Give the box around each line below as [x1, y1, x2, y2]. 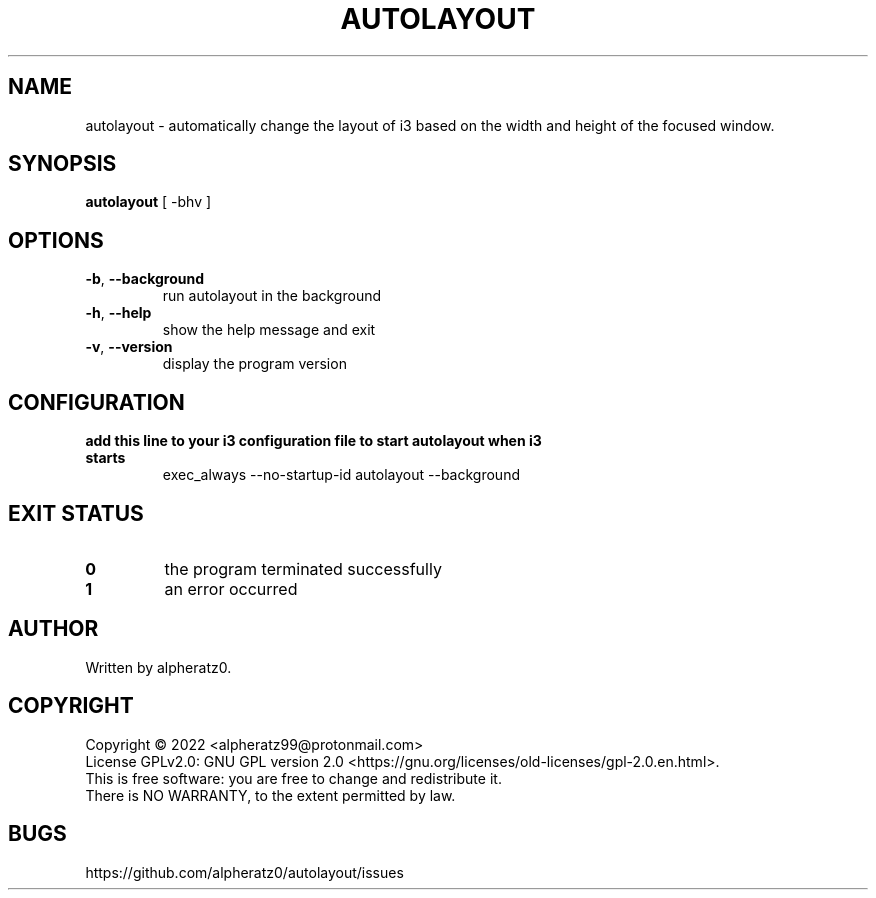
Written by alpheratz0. [85, 658, 232, 676]
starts [85, 449, 126, 467]
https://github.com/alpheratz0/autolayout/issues [85, 863, 404, 881]
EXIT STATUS [8, 500, 144, 526]
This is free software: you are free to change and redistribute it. [85, 769, 502, 787]
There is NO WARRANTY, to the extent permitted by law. [85, 786, 456, 804]
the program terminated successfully [164, 558, 442, 579]
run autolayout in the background [162, 287, 381, 305]
